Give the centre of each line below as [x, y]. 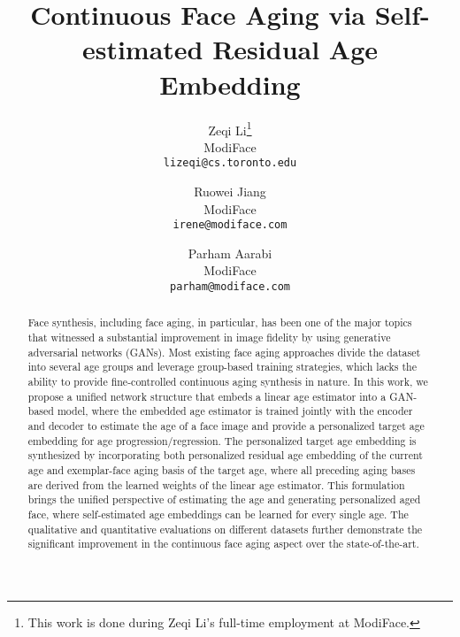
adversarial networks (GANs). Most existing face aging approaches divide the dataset [224, 352]
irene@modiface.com [230, 225]
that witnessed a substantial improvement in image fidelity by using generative [209, 338]
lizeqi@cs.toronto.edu [230, 163]
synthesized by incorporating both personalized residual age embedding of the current [225, 455]
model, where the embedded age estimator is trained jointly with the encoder [235, 411]
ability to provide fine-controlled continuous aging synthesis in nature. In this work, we [228, 382]
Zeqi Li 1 [230, 128]
